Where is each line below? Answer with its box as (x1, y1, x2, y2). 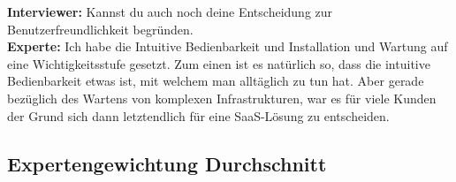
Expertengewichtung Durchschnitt (7, 149, 327, 177)
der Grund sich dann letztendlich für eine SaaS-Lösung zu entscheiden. (7, 106, 390, 125)
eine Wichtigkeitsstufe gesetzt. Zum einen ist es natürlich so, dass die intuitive (7, 54, 430, 72)
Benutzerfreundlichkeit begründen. (7, 19, 194, 38)
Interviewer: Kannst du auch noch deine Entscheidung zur (7, 3, 333, 20)
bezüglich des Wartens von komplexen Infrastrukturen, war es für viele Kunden (7, 88, 437, 107)
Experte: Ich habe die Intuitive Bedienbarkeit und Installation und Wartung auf (7, 37, 448, 56)
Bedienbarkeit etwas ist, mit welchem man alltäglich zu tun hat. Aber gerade (7, 72, 424, 90)
